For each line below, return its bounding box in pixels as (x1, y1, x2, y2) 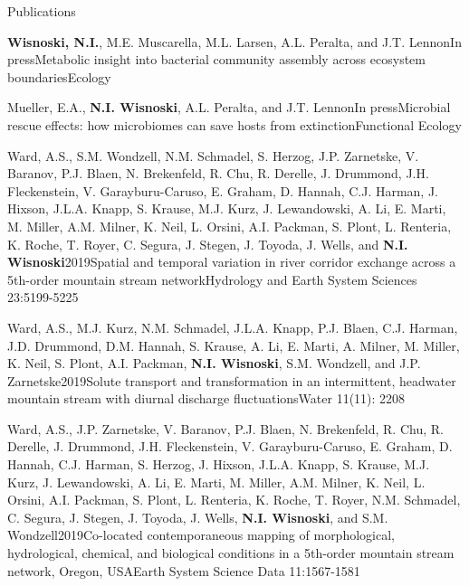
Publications (7, 2, 76, 20)
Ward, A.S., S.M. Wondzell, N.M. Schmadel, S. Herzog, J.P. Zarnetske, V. (7, 146, 419, 165)
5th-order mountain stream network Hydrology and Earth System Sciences (7, 269, 417, 288)
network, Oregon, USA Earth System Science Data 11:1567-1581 (7, 561, 360, 580)
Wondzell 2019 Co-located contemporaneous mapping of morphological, (7, 525, 395, 544)
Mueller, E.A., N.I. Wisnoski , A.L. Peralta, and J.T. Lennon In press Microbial (7, 98, 451, 117)
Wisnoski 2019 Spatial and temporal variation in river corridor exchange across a (7, 252, 456, 271)
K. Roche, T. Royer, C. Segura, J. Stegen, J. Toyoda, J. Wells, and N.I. (7, 234, 408, 253)
